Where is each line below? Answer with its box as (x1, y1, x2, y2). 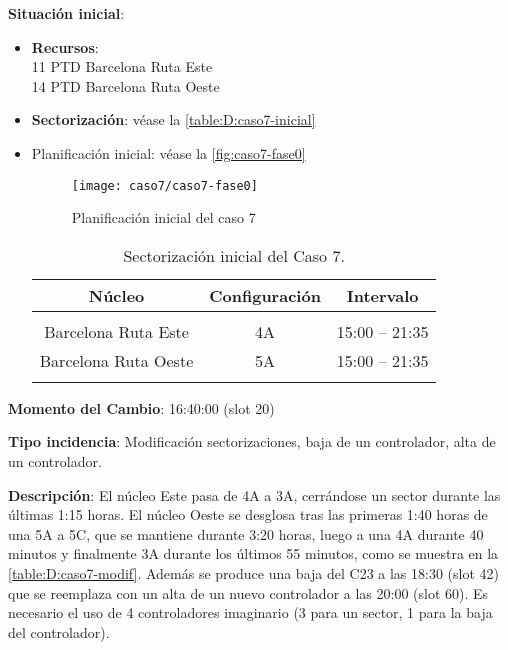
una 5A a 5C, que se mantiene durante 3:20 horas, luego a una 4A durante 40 (8, 523, 484, 544)
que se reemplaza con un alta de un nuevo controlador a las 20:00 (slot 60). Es (8, 582, 489, 603)
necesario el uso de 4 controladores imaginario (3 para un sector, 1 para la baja (8, 602, 493, 623)
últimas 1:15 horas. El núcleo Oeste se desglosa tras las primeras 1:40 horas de (8, 504, 488, 525)
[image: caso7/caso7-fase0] (71, 178, 258, 193)
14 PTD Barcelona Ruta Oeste (31, 75, 220, 96)
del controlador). (8, 621, 110, 642)
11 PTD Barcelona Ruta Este (31, 56, 213, 77)
